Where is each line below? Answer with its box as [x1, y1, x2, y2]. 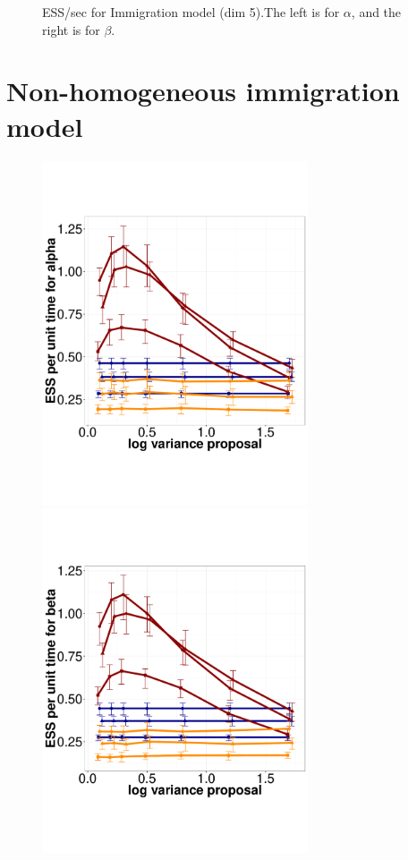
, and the [351, 3, 402, 21]
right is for [42, 20, 100, 38]
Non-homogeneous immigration [6, 72, 400, 109]
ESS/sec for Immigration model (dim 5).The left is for [42, 3, 340, 21]
